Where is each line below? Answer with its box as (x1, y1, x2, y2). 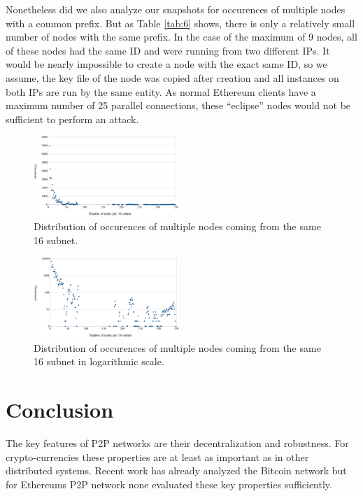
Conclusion (6, 395, 114, 424)
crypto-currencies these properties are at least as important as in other (6, 449, 309, 464)
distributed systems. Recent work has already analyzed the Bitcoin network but (6, 463, 347, 478)
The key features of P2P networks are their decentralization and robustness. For (6, 436, 349, 451)
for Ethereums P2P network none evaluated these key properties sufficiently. (6, 476, 332, 491)
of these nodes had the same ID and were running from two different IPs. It (6, 43, 330, 57)
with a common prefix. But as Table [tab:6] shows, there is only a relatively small (6, 15, 355, 30)
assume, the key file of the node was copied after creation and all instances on (6, 70, 339, 85)
